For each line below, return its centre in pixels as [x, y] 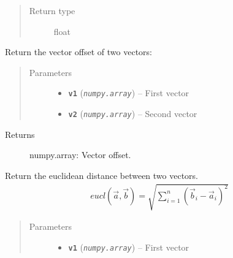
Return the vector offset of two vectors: [78, 52]
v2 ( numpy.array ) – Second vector [133, 114]
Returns [20, 134]
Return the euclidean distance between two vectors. [101, 175]
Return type [52, 10]
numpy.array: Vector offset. [80, 155]
